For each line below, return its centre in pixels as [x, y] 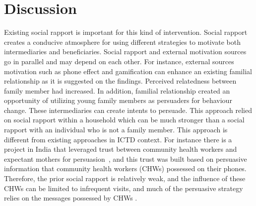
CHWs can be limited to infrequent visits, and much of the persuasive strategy [124, 188]
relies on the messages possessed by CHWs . [71, 198]
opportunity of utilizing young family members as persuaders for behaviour [118, 100]
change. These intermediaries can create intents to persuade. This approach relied [128, 110]
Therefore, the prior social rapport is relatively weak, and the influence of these [125, 178]
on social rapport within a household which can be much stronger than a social [124, 120]
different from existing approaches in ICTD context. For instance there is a [118, 139]
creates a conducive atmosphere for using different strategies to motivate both [122, 42]
